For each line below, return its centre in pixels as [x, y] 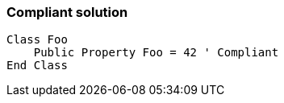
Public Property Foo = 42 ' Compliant [156, 53]
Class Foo [37, 40]
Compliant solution [67, 12]
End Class [37, 66]
